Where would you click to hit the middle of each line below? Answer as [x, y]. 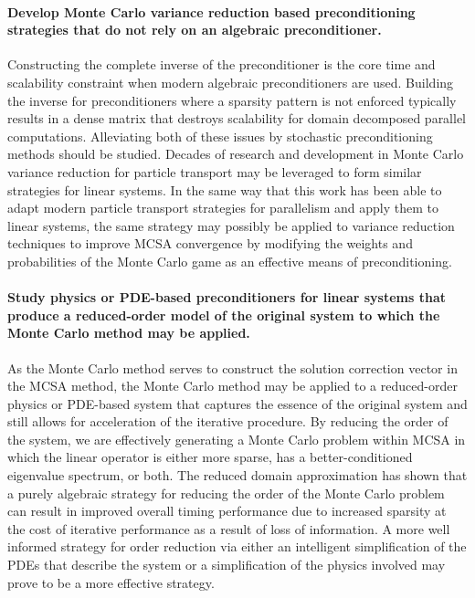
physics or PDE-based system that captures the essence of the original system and [237, 403]
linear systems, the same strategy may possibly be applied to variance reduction [231, 225]
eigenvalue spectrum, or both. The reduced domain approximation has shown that [237, 475]
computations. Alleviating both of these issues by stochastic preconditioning [220, 136]
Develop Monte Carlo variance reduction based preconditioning [211, 11]
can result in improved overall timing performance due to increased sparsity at [227, 511]
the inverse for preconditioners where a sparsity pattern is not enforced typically [232, 100]
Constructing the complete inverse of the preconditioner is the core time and [222, 64]
